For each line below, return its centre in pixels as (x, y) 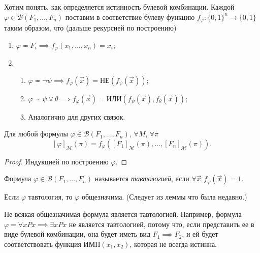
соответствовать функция (43, 244)
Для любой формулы (36, 134)
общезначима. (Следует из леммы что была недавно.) (164, 197)
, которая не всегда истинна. (173, 244)
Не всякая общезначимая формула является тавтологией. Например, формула (123, 214)
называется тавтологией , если (142, 178)
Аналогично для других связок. (77, 116)
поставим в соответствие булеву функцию (130, 17)
